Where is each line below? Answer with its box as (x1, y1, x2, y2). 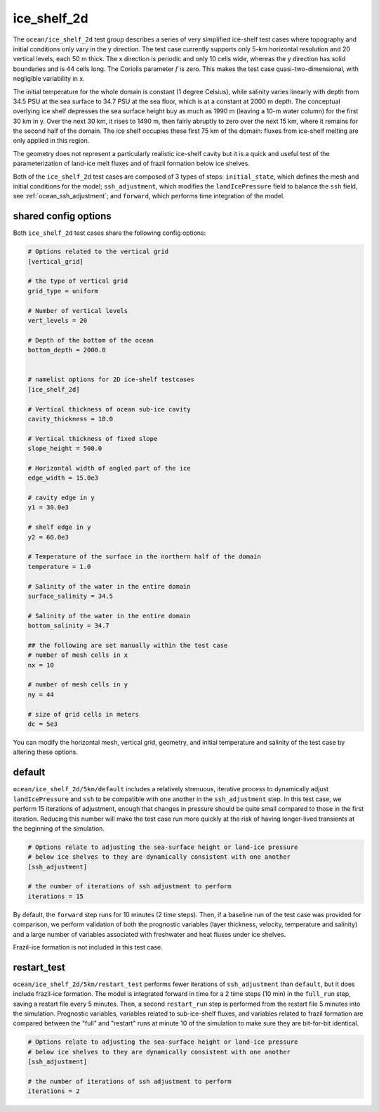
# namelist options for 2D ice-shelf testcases (27, 376, 194, 383)
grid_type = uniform (27, 287, 98, 295)
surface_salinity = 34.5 (27, 592, 114, 600)
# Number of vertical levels (27, 307, 128, 314)
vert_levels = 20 (27, 317, 88, 325)
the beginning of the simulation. (13, 824, 105, 833)
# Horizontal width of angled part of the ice (27, 464, 191, 472)
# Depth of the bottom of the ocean (27, 336, 154, 344)
